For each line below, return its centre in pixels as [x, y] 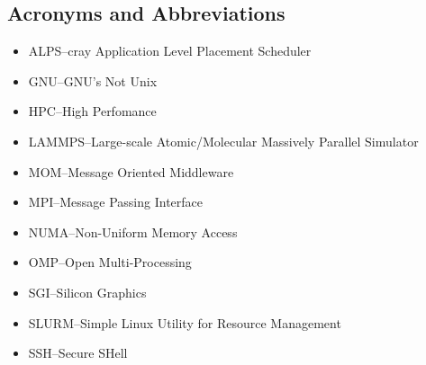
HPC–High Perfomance [92, 111]
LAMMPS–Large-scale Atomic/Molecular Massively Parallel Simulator [223, 141]
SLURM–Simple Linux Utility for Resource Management [185, 322]
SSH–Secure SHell [78, 353]
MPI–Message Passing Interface [116, 202]
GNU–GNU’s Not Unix [93, 80]
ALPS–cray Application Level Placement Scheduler [170, 51]
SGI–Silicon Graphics [87, 292]
